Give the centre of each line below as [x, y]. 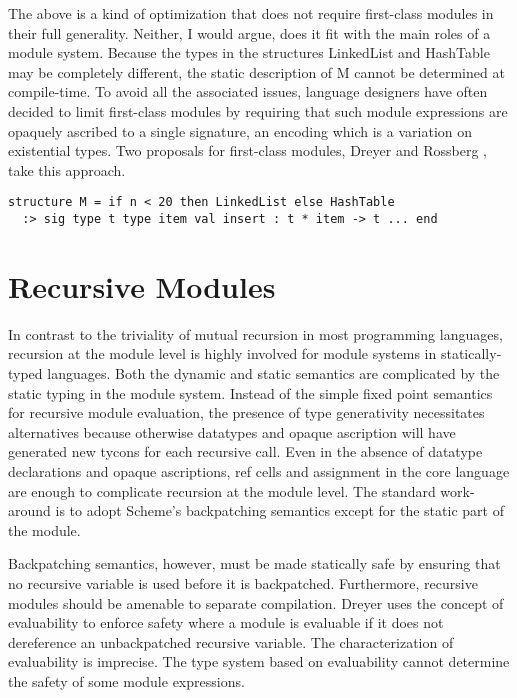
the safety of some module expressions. [126, 680]
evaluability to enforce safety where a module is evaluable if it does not [226, 622]
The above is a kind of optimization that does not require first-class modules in [251, 13]
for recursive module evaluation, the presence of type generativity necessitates [246, 412]
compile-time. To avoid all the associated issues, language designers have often [248, 91]
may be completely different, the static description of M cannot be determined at [256, 71]
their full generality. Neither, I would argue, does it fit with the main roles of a [249, 32]
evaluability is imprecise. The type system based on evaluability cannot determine [259, 661]
